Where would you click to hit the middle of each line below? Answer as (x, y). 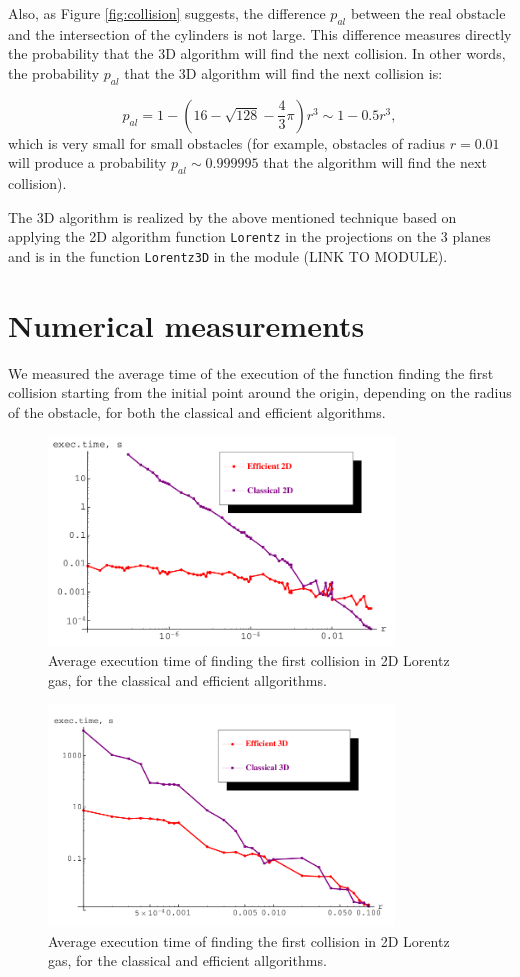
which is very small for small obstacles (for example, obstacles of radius (227, 142)
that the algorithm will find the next (375, 162)
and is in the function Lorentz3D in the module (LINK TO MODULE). (228, 256)
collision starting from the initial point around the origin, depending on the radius (260, 392)
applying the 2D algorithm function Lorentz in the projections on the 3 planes (249, 236)
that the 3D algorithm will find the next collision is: (283, 72)
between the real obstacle (428, 13)
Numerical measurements (186, 324)
